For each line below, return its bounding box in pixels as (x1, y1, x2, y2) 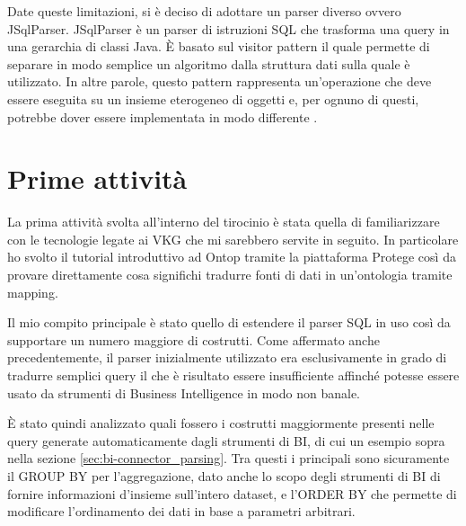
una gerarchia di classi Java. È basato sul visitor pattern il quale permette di (7, 37, 430, 56)
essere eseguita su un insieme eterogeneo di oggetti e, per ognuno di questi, (7, 89, 419, 108)
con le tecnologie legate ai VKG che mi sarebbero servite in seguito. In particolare (7, 229, 459, 248)
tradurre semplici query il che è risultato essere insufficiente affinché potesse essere (7, 366, 460, 385)
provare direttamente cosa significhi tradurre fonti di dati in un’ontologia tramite (7, 265, 453, 284)
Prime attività (7, 160, 188, 197)
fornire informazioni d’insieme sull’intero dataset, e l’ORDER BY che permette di (7, 484, 457, 503)
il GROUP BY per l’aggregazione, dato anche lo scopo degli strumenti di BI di (7, 467, 441, 485)
